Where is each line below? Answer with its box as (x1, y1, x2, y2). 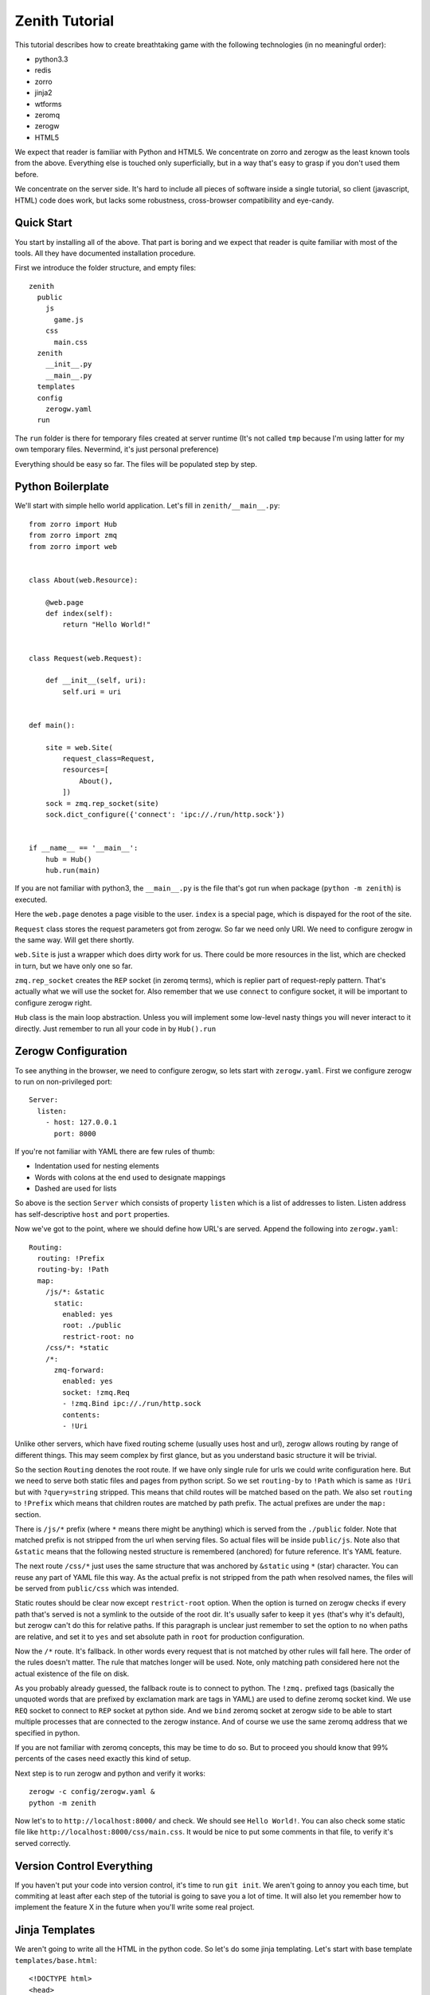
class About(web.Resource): (29, 575, 139, 584)
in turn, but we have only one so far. (14, 961, 133, 970)
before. (14, 169, 39, 179)
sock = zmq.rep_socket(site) (45, 799, 159, 808)
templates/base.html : (14, 1955, 97, 1965)
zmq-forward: (53, 1365, 105, 1374)
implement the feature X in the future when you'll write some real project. (14, 1902, 255, 1912)
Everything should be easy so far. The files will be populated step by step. (14, 459, 258, 468)
